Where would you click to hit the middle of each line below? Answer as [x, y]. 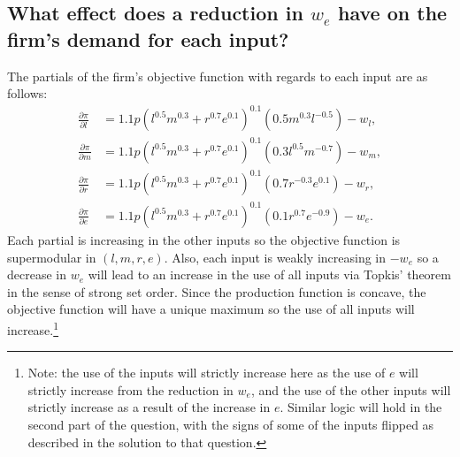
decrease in [37, 274]
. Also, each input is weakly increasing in [275, 257]
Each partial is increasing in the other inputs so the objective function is [204, 239]
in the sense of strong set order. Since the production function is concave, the [217, 291]
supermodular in [52, 257]
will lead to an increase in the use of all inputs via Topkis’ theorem [269, 274]
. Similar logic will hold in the [361, 407]
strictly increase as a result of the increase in [149, 407]
